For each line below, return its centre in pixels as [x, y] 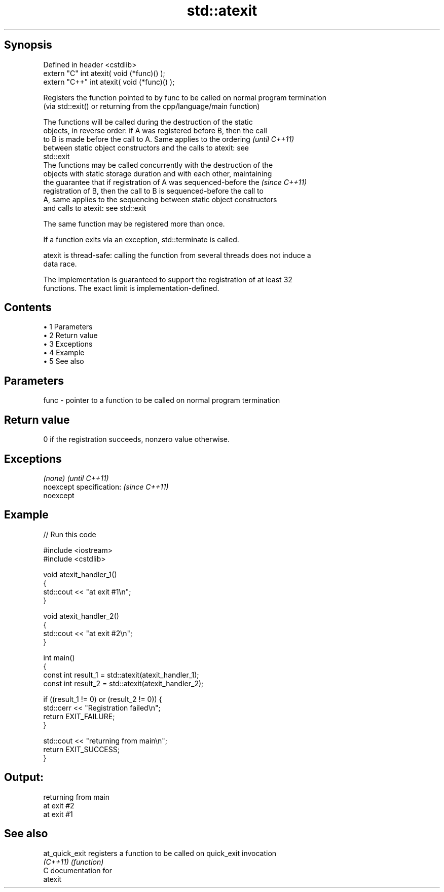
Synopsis [28, 45]
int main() [59, 657]
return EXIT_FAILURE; [79, 716]
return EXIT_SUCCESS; [81, 749]
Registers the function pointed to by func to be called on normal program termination [185, 97]
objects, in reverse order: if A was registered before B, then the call [155, 130]
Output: [24, 777]
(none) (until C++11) [76, 478]
